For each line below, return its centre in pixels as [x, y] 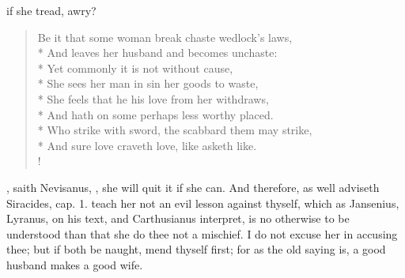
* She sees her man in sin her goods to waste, [148, 83]
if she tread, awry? [51, 10]
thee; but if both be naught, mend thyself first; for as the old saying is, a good [196, 249]
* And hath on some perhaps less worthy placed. [155, 114]
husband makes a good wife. [75, 264]
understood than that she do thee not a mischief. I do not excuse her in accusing [202, 233]
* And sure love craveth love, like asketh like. [147, 145]
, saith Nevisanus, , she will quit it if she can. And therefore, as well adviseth [193, 187]
